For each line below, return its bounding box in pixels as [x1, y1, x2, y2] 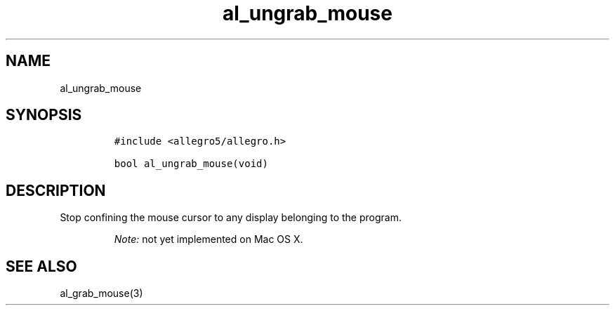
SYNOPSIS [6, 106, 82, 124]
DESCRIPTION [6, 181, 106, 199]
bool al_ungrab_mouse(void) [114, 158, 268, 170]
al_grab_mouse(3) [60, 287, 143, 300]
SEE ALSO [6, 257, 77, 275]
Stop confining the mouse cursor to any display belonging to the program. [60, 211, 402, 224]
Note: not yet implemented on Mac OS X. [114, 233, 303, 246]
